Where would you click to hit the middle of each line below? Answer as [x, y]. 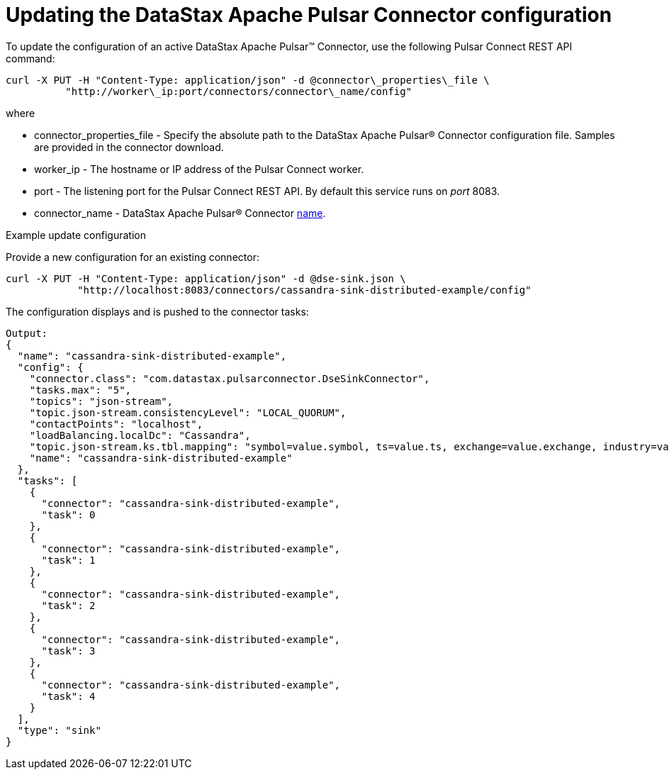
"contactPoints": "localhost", [116, 424]
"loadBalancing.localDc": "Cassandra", [140, 435]
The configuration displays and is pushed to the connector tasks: [157, 311]
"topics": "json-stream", [101, 401]
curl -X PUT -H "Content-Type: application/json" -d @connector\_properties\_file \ [248, 80]
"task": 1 [68, 560]
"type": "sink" [59, 730]
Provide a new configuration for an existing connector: [133, 257]
